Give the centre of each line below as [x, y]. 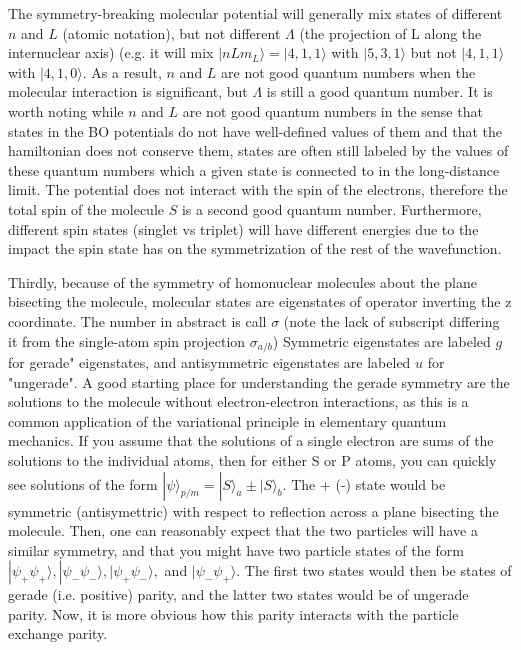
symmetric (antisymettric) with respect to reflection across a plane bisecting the [253, 510]
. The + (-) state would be [364, 483]
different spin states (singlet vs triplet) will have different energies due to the [243, 228]
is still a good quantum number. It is [379, 91]
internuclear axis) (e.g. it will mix [111, 52]
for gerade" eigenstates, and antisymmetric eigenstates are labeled [209, 361]
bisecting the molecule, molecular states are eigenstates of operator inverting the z [260, 301]
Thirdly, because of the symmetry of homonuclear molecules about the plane [242, 281]
